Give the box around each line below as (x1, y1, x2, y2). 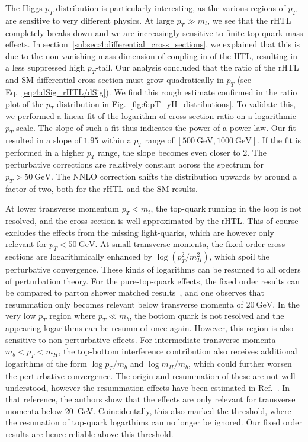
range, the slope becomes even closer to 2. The (98, 146, 267, 158)
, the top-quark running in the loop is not (150, 202, 302, 214)
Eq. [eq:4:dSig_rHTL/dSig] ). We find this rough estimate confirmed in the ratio (5, 85, 297, 98)
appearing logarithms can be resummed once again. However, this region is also (5, 322, 294, 334)
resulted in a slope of (5, 133, 81, 146)
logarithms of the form (5, 357, 87, 370)
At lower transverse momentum (5, 202, 119, 214)
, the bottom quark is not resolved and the (129, 309, 284, 322)
